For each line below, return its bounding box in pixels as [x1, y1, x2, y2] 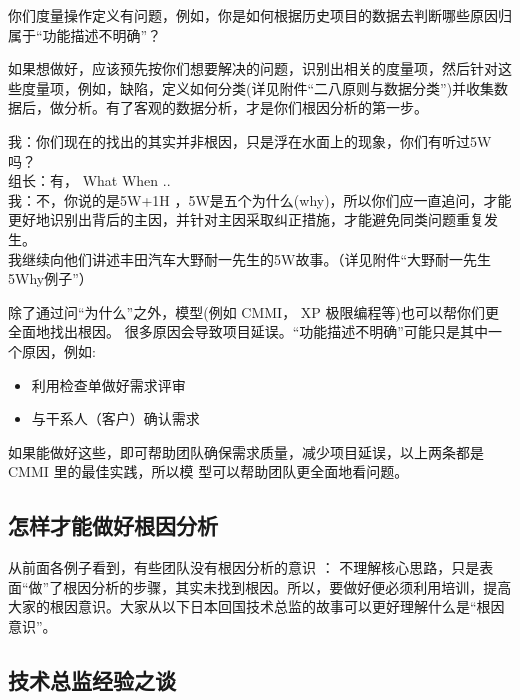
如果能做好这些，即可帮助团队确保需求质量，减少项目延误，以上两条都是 [8, 441, 484, 462]
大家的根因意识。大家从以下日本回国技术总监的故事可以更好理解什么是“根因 [8, 596, 505, 617]
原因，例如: [21, 340, 96, 361]
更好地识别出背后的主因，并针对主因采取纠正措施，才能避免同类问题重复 [8, 209, 484, 230]
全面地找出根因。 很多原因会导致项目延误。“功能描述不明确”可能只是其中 [8, 321, 488, 342]
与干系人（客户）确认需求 [31, 408, 200, 429]
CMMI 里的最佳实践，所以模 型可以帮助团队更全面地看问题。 [8, 461, 409, 482]
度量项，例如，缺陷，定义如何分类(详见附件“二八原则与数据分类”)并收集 [21, 77, 495, 98]
